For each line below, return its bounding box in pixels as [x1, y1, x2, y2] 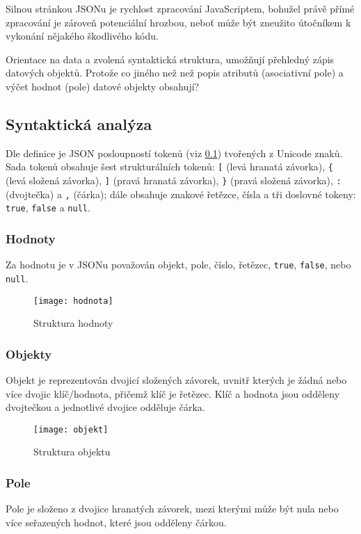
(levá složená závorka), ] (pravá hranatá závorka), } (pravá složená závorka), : [6, 173, 342, 188]
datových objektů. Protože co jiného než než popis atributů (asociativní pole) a [6, 65, 344, 80]
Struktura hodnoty [33, 316, 113, 330]
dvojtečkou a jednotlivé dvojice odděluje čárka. [6, 400, 205, 414]
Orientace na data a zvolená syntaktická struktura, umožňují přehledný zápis [6, 51, 335, 66]
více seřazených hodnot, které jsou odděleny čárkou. [6, 515, 227, 529]
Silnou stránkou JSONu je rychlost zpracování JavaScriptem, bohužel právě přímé [6, 1, 355, 15]
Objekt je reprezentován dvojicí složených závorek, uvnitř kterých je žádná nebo [6, 372, 347, 387]
